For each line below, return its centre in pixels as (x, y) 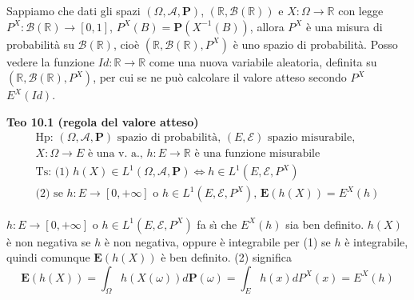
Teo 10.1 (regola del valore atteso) (103, 121)
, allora (267, 26)
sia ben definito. (325, 224)
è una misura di (344, 26)
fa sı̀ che (217, 224)
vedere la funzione (51, 61)
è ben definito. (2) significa (226, 257)
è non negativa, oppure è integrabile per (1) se (217, 241)
